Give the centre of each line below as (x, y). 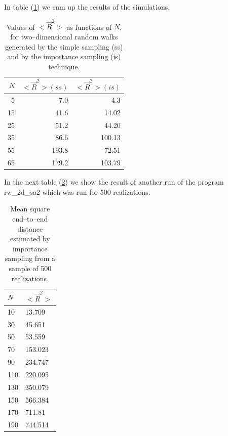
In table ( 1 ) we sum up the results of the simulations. (87, 7)
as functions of (89, 27)
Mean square (30, 209)
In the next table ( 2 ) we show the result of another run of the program (114, 182)
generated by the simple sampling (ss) (64, 46)
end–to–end (30, 218)
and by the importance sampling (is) (64, 56)
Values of (21, 27)
